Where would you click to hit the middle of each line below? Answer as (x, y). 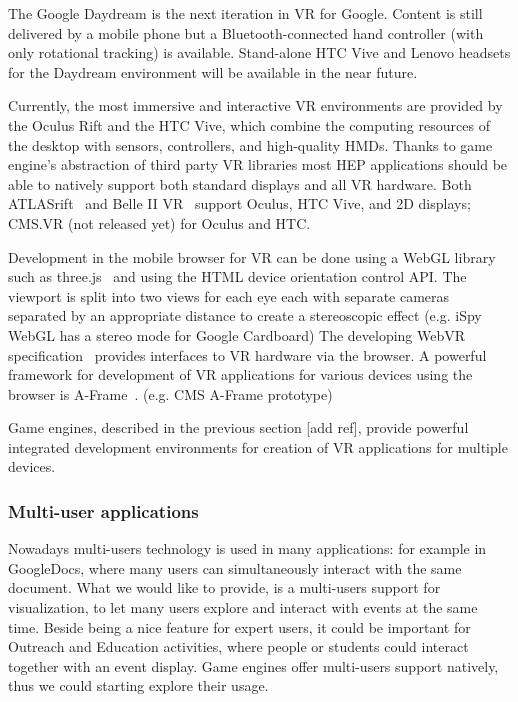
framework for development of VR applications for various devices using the (240, 374)
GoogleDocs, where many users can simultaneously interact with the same (235, 567)
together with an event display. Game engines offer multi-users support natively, (253, 665)
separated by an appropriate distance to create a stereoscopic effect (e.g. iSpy (245, 315)
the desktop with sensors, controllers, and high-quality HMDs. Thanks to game (250, 144)
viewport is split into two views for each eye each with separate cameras (229, 295)
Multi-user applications (103, 510)
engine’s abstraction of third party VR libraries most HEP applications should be (258, 164)
